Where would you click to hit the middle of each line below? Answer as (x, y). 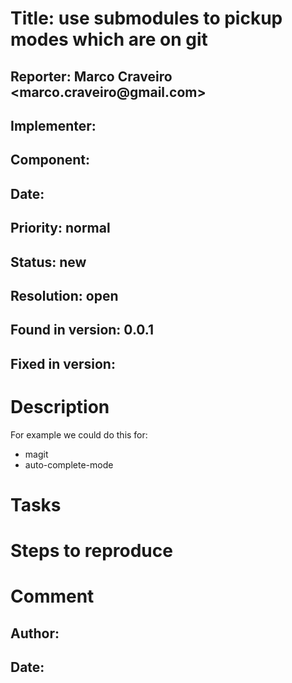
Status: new (48, 262)
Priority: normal (60, 228)
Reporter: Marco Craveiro (91, 76)
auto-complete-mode (69, 464)
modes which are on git (109, 39)
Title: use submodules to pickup (146, 18)
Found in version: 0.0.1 (82, 330)
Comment (52, 596)
